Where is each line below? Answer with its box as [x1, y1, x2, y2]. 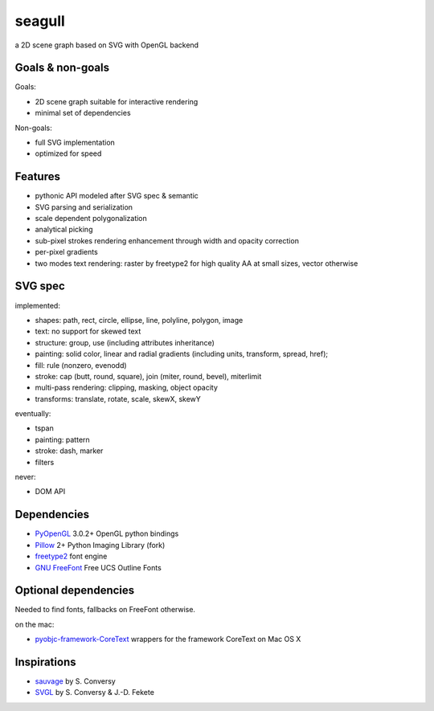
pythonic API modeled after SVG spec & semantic [35, 191, 199, 201]
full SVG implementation [35, 137, 116, 148]
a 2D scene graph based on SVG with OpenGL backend [14, 40, 199, 50]
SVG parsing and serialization [35, 202, 133, 212]
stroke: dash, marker [35, 446, 104, 456]
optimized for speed [35, 149, 102, 158]
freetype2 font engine [35, 551, 108, 562]
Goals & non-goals [14, 61, 110, 75]
